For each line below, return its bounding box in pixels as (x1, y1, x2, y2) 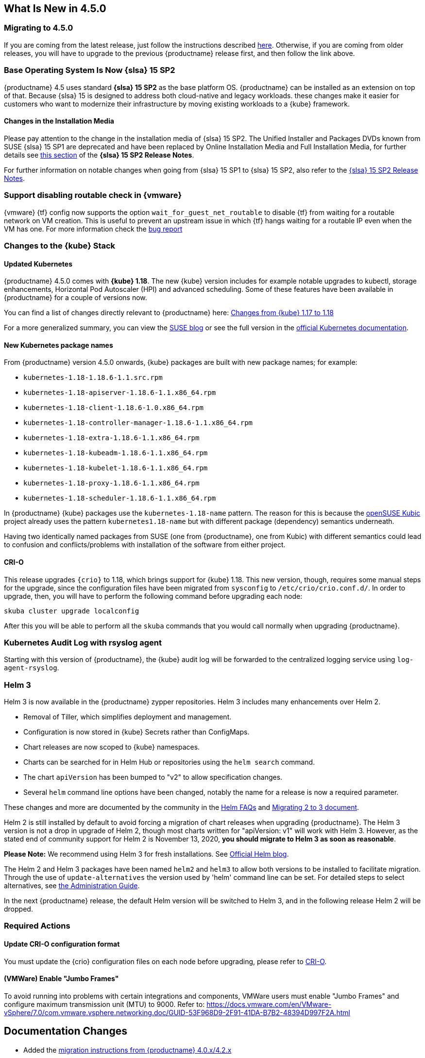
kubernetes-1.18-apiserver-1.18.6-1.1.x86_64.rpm (23, 389, 216, 397)
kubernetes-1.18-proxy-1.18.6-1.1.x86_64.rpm (23, 479, 200, 487)
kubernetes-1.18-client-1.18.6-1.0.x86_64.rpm (23, 404, 204, 412)
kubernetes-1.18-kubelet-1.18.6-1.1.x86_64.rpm (23, 464, 208, 472)
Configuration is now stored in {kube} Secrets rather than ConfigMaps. (23, 728, 250, 736)
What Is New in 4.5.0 (4, 2, 106, 15)
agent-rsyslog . (4, 663, 59, 672)
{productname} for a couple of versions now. (4, 293, 147, 302)
